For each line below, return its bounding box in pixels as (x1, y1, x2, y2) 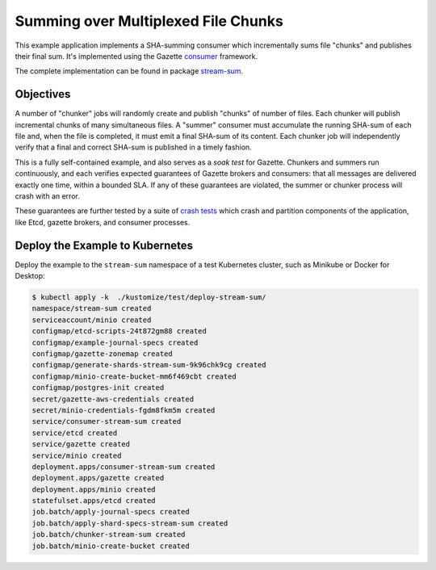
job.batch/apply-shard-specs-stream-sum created (31, 518, 228, 528)
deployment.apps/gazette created (31, 473, 165, 483)
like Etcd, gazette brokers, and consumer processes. (15, 217, 191, 227)
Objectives (15, 87, 71, 101)
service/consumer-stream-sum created (31, 417, 182, 426)
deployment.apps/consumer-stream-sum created (31, 462, 216, 472)
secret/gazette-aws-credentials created (31, 394, 194, 404)
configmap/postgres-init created (31, 383, 165, 392)
